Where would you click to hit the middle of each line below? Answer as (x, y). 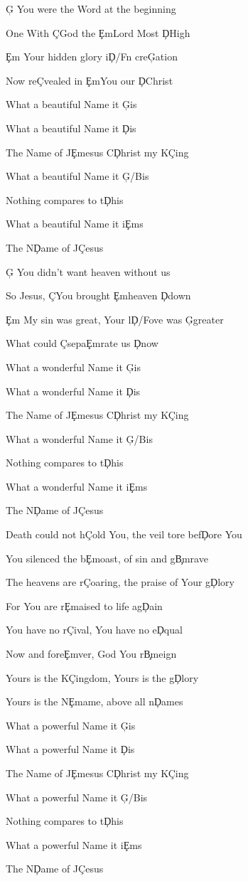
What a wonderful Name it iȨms (77, 486)
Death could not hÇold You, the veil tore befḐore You (124, 534)
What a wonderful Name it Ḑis (73, 391)
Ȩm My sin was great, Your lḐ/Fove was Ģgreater (115, 319)
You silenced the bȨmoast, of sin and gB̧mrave (107, 558)
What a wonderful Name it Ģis (73, 367)
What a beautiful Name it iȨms (75, 224)
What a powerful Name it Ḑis (70, 749)
